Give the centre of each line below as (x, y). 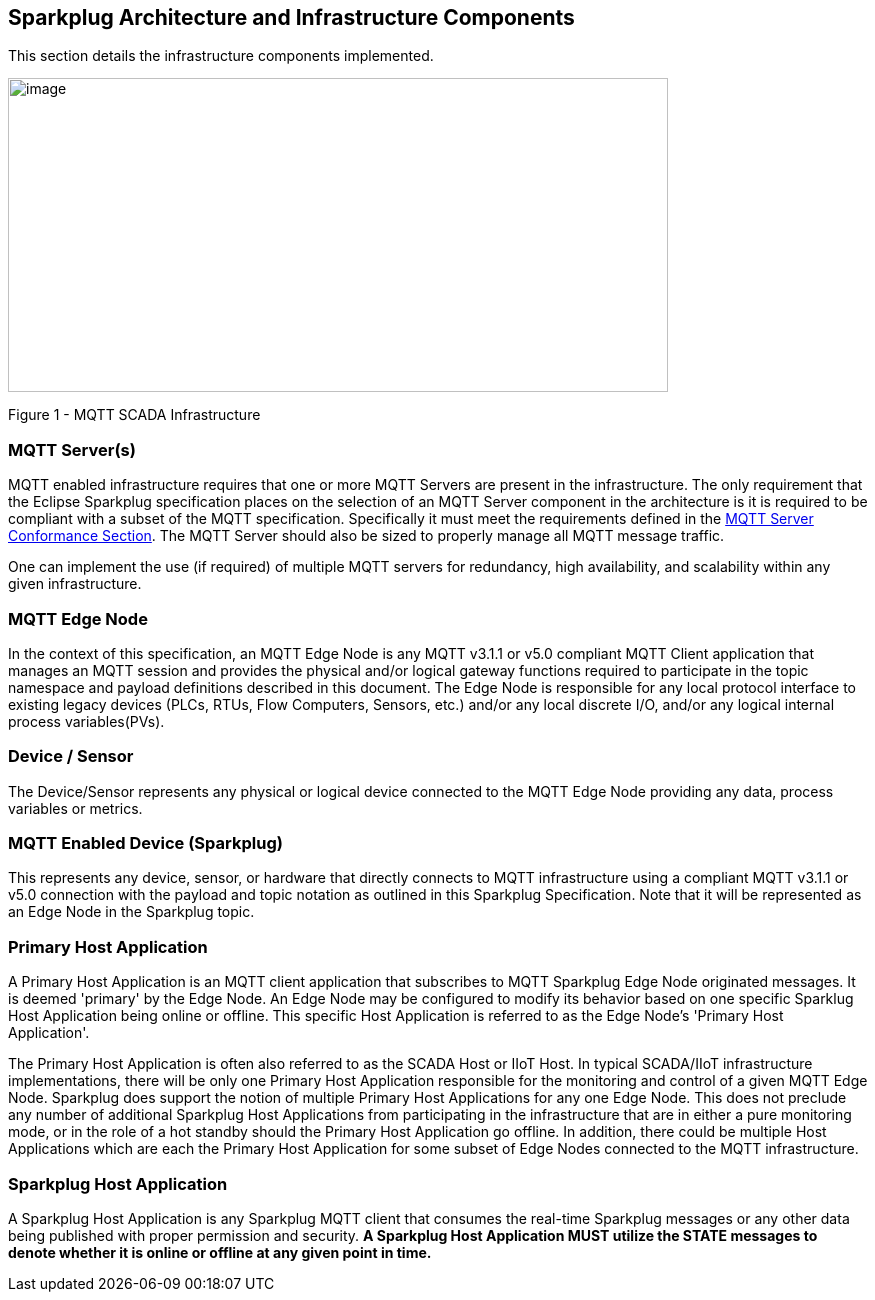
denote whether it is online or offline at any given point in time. (220, 1252)
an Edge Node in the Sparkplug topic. (131, 912)
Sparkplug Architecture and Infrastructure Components (291, 17)
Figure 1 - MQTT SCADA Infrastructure (134, 415)
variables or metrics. (75, 808)
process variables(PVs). (86, 721)
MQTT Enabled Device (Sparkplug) (145, 843)
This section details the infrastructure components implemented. (221, 56)
